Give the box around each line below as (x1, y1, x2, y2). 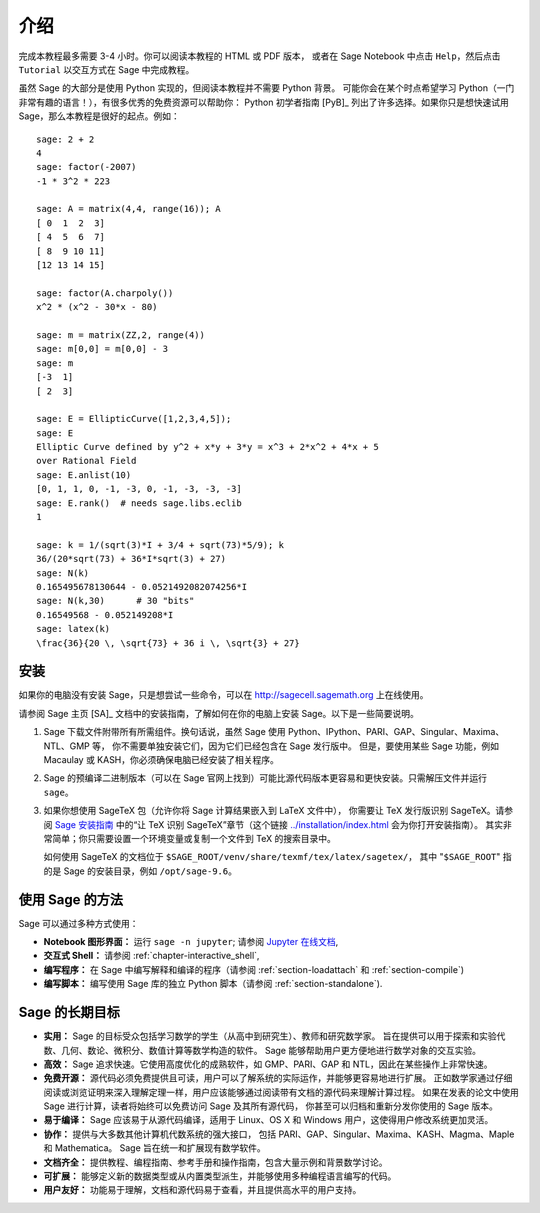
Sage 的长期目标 (18, 1004, 120, 1021)
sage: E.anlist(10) (36, 469, 132, 480)
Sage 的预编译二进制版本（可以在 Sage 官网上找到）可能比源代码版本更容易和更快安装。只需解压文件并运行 (43, 772, 487, 784)
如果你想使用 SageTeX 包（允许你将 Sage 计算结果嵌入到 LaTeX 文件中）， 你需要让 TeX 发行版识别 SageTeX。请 (43, 805, 505, 817)
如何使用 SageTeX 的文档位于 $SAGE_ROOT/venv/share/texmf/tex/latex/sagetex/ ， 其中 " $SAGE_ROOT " (43, 851, 501, 863)
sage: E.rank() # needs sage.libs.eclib (36, 497, 242, 509)
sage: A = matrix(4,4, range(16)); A (36, 203, 222, 215)
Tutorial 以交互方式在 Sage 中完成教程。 (18, 63, 195, 75)
